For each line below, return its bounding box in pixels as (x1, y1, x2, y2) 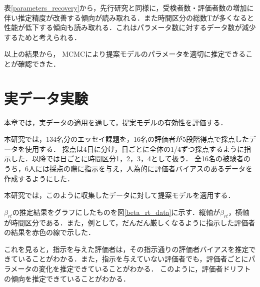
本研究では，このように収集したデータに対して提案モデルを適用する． (4, 190, 235, 200)
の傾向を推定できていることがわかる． (4, 273, 130, 283)
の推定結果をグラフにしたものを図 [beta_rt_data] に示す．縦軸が (12, 206, 220, 217)
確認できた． (17, 58, 60, 69)
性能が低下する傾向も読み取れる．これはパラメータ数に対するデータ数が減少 (4, 22, 256, 33)
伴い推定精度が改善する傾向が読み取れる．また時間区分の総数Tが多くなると (4, 12, 254, 23)
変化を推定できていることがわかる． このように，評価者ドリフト (38, 263, 251, 274)
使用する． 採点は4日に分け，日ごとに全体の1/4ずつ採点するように (24, 143, 244, 154)
